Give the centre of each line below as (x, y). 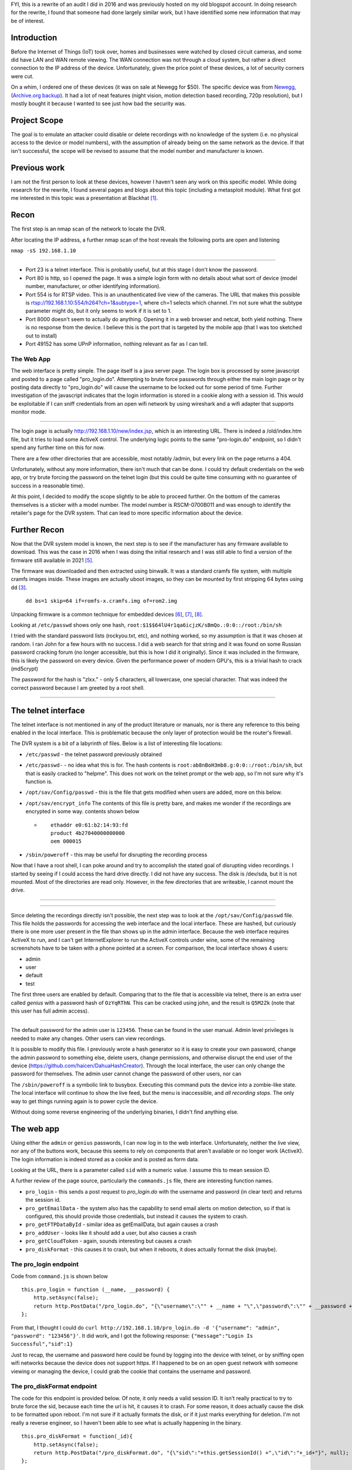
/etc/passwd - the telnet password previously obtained (94, 754)
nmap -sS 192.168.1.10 (43, 251)
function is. (39, 781)
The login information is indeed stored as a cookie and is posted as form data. (105, 1159)
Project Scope (37, 120)
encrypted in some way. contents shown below (83, 811)
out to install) (41, 336)
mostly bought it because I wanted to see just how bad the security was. (99, 103)
